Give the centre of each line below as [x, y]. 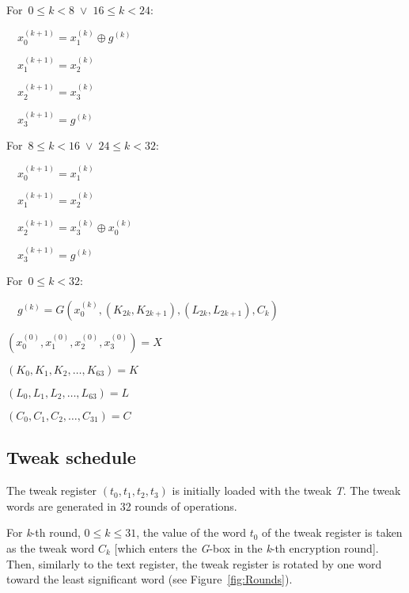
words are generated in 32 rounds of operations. [122, 506]
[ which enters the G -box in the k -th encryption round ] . [246, 548]
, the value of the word [191, 532]
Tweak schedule [71, 457]
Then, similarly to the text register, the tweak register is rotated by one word [194, 563]
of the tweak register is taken [332, 532]
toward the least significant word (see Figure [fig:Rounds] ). [150, 579]
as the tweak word [51, 548]
